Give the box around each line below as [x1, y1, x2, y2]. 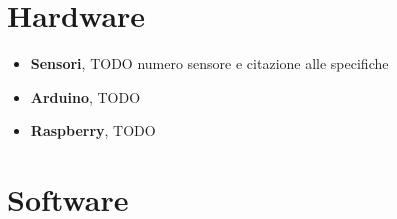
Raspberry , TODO [30, 120, 156, 141]
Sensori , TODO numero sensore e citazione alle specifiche [30, 53, 389, 74]
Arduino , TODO [30, 86, 141, 107]
